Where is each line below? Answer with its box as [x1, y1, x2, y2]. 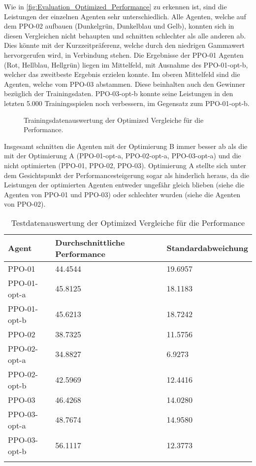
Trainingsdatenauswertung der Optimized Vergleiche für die [24, 114, 204, 125]
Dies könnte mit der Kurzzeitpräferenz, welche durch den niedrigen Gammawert [4, 40, 245, 50]
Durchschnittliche [55, 236, 125, 248]
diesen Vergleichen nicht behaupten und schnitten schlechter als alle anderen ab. [4, 30, 246, 40]
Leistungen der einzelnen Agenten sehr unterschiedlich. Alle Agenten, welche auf [4, 11, 246, 21]
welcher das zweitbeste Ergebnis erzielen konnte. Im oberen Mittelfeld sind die [4, 69, 240, 79]
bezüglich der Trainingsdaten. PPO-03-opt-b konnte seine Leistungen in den [4, 88, 233, 99]
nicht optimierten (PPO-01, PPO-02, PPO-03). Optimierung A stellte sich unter [4, 160, 246, 170]
